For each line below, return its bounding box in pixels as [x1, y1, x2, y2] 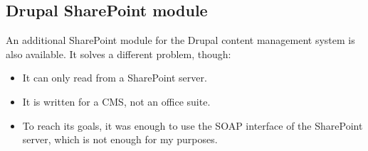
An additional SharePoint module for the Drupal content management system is [6, 33, 355, 47]
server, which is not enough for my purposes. [22, 132, 218, 147]
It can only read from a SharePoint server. [22, 70, 207, 85]
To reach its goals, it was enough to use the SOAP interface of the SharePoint [22, 118, 363, 133]
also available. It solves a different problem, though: [6, 46, 231, 61]
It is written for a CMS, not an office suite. [22, 94, 211, 108]
